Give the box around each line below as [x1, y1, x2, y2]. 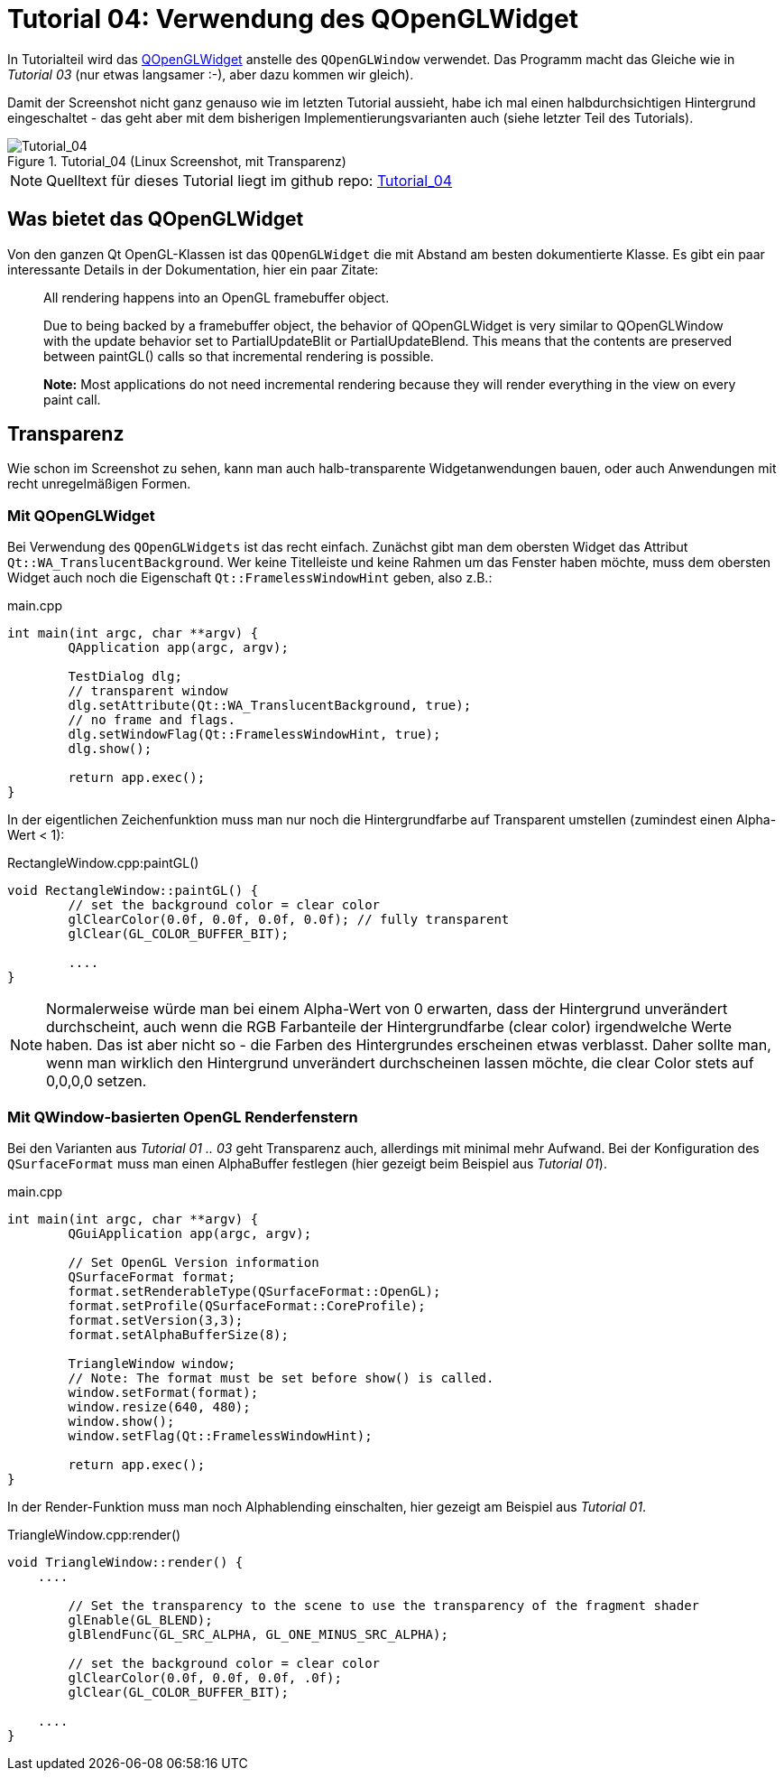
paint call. [43, 391, 101, 407]
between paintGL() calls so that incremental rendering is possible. [43, 348, 434, 364]
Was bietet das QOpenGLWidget [7, 208, 304, 231]
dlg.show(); [68, 741, 152, 757]
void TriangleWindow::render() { [7, 1554, 244, 1569]
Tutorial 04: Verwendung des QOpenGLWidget [7, 4, 578, 34]
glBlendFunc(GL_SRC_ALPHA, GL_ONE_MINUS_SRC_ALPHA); [68, 1626, 448, 1642]
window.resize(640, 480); [68, 1399, 251, 1414]
